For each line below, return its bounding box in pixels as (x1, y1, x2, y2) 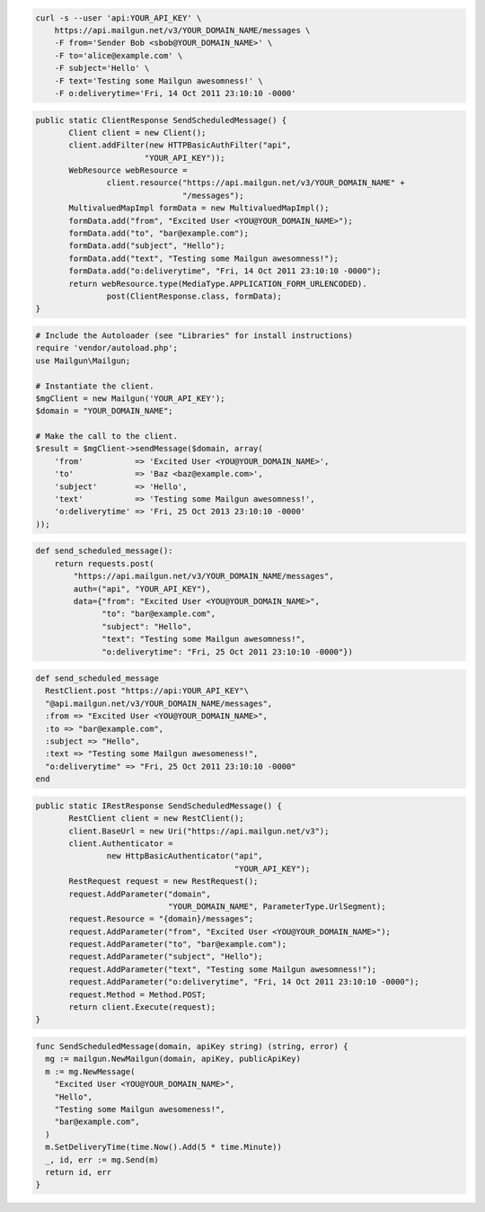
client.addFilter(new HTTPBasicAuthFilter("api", (68, 140, 292, 150)
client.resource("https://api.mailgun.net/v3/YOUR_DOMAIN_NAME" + (106, 178, 406, 188)
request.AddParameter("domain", (68, 888, 211, 899)
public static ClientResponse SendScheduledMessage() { (35, 115, 287, 125)
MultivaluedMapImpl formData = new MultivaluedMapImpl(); (68, 203, 330, 213)
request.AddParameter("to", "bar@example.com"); (68, 940, 287, 949)
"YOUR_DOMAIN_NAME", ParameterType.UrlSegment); (167, 901, 386, 912)
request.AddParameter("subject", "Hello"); (68, 951, 264, 962)
